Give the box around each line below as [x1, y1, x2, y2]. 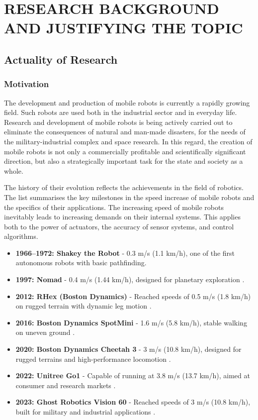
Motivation [4, 78, 49, 90]
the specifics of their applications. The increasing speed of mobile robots [4, 202, 224, 212]
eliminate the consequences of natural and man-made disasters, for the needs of [4, 126, 246, 137]
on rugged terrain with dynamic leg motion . [15, 301, 152, 311]
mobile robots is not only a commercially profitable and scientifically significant [4, 146, 246, 156]
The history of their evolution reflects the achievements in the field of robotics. [4, 182, 244, 193]
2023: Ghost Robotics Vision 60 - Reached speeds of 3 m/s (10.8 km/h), [15, 397, 251, 407]
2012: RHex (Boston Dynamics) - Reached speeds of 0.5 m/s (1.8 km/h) [15, 291, 251, 301]
